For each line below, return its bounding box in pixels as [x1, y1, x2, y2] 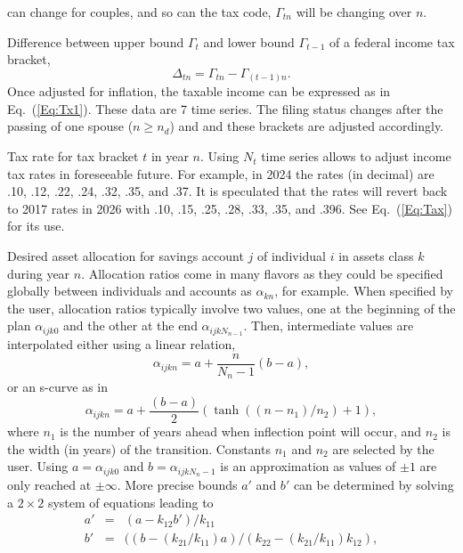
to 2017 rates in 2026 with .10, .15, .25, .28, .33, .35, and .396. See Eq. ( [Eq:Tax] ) [7, 199, 452, 217]
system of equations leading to [47, 492, 214, 511]
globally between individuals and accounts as [7, 281, 252, 300]
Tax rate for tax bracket [7, 147, 139, 166]
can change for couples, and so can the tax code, [7, 3, 272, 20]
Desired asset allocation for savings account [7, 247, 244, 265]
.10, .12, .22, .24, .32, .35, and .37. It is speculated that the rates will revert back [7, 182, 448, 200]
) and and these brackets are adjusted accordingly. [169, 117, 444, 135]
